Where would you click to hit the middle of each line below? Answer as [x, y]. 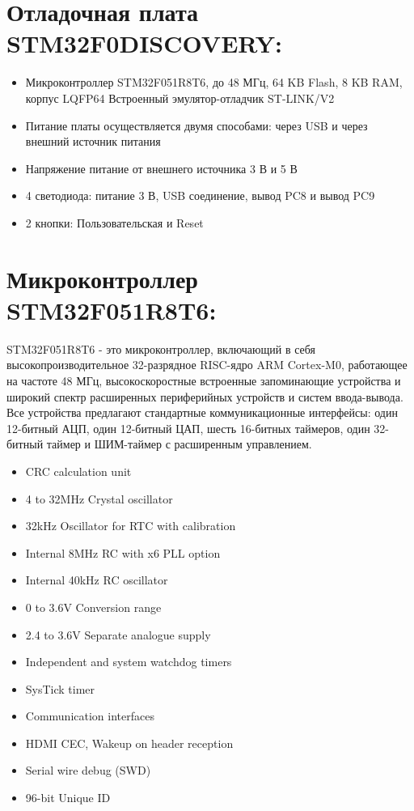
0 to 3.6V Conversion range [93, 607]
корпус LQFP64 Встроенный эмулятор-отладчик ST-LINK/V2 [180, 98]
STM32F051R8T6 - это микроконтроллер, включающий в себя [161, 348]
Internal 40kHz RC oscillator [97, 580]
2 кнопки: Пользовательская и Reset [114, 222]
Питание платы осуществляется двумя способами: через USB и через [196, 125]
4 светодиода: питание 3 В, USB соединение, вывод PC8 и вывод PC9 [200, 195]
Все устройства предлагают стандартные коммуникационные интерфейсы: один [202, 412]
